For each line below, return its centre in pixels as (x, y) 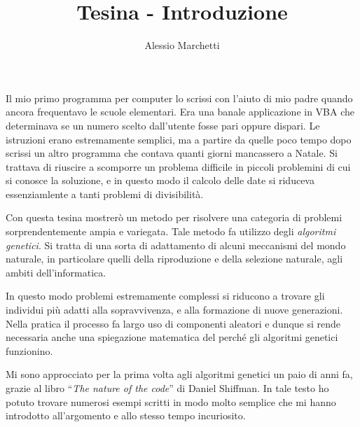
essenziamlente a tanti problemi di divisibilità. (105, 194)
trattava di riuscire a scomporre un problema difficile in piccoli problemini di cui (178, 166)
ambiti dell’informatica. (56, 272)
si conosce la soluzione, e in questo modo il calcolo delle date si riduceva (160, 180)
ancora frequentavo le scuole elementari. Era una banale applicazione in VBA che (180, 112)
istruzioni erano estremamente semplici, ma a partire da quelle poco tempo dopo (179, 139)
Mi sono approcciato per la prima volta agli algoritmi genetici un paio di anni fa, (179, 374)
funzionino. (29, 350)
